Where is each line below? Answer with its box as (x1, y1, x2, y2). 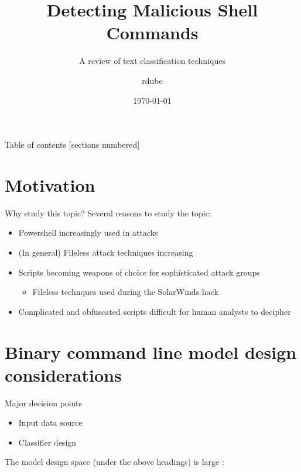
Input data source (18, 416, 83, 429)
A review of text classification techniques (79, 55, 225, 67)
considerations (5, 362, 122, 386)
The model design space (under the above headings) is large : (5, 456, 224, 468)
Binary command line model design (5, 339, 297, 364)
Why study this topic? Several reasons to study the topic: (5, 206, 211, 219)
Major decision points (5, 396, 83, 409)
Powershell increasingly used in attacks (18, 226, 158, 239)
